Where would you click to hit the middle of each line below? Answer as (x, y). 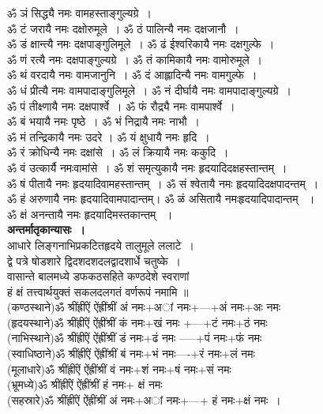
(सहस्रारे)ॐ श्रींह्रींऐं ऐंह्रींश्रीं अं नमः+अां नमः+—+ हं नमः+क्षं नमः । (144, 399)
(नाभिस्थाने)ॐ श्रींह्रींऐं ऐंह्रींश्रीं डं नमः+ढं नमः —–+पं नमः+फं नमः (135, 338)
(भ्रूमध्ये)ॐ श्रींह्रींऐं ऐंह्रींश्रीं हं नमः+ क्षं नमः (85, 384)
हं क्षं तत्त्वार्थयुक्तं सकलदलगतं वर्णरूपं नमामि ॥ (98, 291)
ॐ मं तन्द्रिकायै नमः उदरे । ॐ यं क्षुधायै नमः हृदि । (109, 136)
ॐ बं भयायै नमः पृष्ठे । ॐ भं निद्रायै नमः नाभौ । (104, 121)
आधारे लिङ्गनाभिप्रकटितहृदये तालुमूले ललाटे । (101, 245)
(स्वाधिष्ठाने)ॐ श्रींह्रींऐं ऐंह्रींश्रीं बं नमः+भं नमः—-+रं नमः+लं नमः (131, 354)
